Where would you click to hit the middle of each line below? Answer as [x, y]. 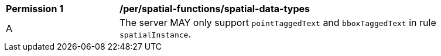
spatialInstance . [155, 34]
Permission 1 [35, 9]
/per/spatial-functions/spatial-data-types [215, 9]
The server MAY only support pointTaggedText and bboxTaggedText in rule [278, 23]
